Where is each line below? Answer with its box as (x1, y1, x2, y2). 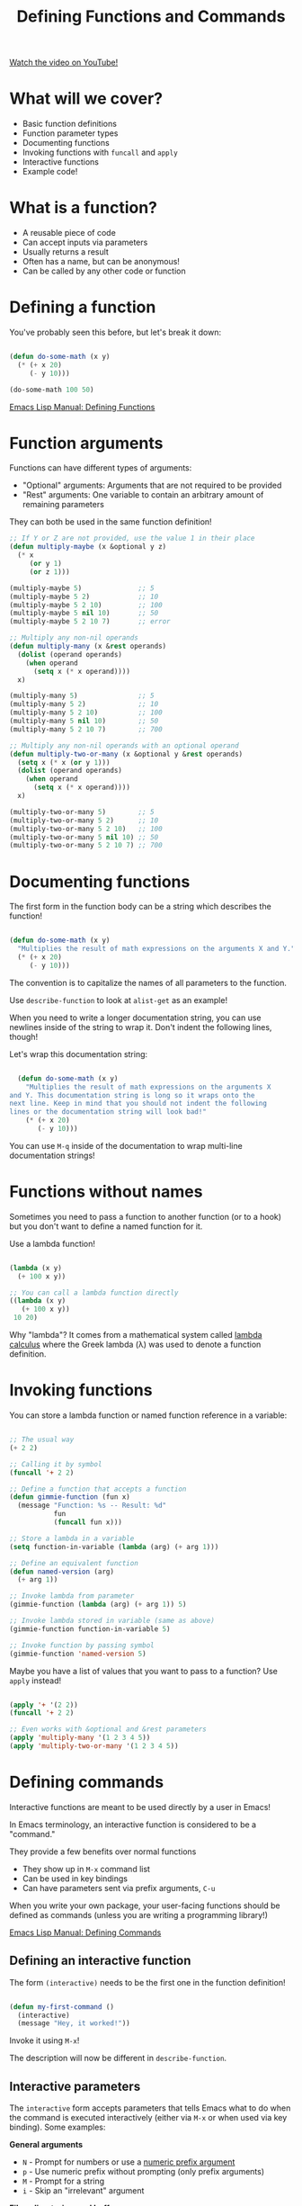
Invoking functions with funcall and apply (22, 147, 178, 158)
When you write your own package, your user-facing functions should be (9, 1900, 280, 1911)
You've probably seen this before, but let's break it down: (9, 327, 222, 337)
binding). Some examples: (9, 2121, 106, 2133)
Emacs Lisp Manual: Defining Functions (9, 401, 155, 412)
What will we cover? (9, 88, 164, 109)
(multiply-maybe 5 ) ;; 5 (9, 583, 155, 593)
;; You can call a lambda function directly (9, 1288, 179, 1297)
